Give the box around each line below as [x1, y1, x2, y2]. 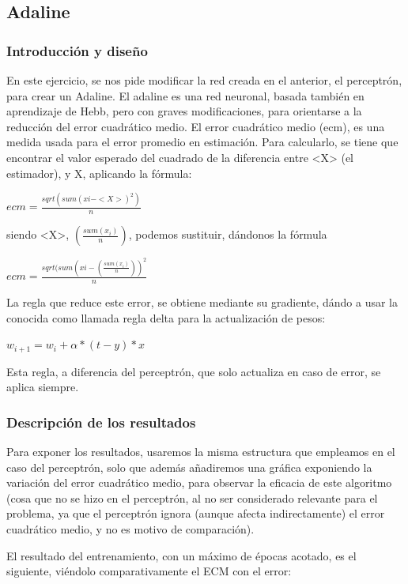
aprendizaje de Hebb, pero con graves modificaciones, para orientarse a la [6, 103, 362, 119]
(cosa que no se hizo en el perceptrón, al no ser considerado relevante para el [6, 489, 378, 506]
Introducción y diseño [6, 40, 148, 60]
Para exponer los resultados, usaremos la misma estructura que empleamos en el [6, 443, 395, 460]
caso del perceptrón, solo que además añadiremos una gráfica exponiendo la [6, 458, 372, 475]
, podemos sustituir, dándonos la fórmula [128, 226, 327, 243]
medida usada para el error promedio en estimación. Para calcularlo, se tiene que [6, 134, 399, 150]
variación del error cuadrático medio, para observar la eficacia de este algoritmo [6, 474, 392, 491]
